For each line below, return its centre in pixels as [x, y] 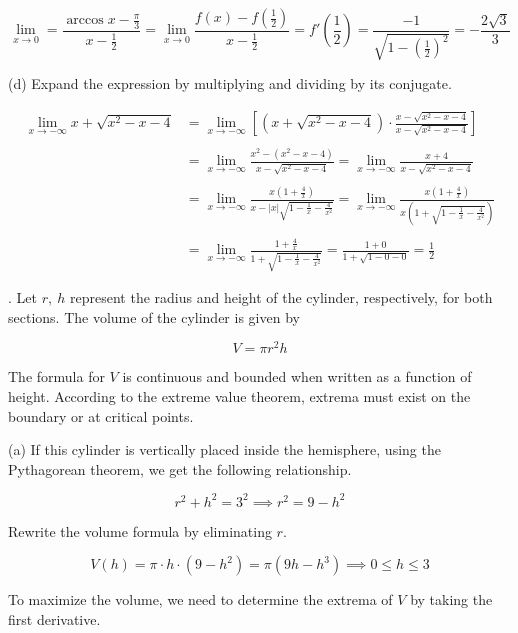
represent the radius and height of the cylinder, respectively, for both [281, 297]
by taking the [451, 599]
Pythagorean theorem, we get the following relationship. [180, 468]
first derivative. [54, 619]
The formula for [56, 376]
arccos [85, 20]
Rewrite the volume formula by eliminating [140, 530]
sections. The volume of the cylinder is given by [154, 316]
